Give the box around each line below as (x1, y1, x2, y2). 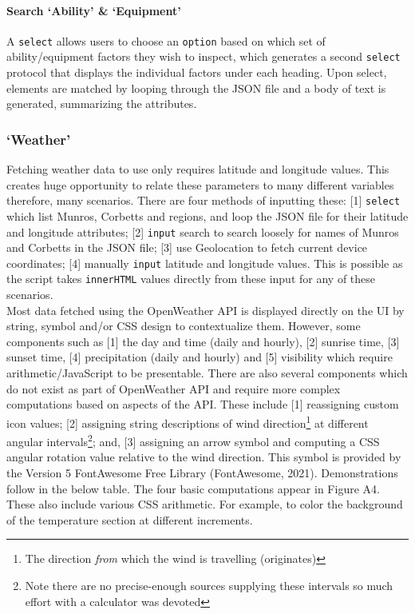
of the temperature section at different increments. (6, 511, 253, 528)
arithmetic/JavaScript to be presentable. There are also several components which (6, 365, 408, 381)
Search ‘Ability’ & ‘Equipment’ (6, 2, 181, 18)
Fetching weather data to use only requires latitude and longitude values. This (6, 161, 389, 177)
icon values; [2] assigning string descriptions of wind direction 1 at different (6, 412, 369, 431)
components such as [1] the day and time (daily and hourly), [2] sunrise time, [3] (6, 333, 400, 349)
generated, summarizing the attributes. (6, 95, 197, 112)
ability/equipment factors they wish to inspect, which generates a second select (6, 48, 401, 65)
